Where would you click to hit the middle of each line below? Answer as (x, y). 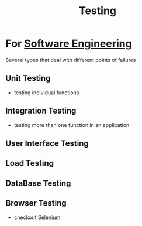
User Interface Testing (47, 143)
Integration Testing (41, 111)
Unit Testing (28, 78)
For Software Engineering (69, 44)
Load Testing (30, 163)
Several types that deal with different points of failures (71, 60)
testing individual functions (46, 93)
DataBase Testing (38, 183)
